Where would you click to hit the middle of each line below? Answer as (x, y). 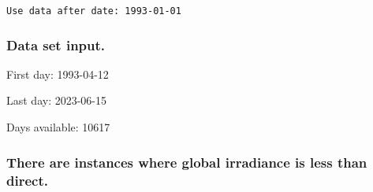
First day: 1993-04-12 (58, 74)
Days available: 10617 (58, 127)
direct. (27, 180)
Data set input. (56, 44)
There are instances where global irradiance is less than (187, 162)
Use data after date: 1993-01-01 (94, 11)
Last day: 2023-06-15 (57, 100)
